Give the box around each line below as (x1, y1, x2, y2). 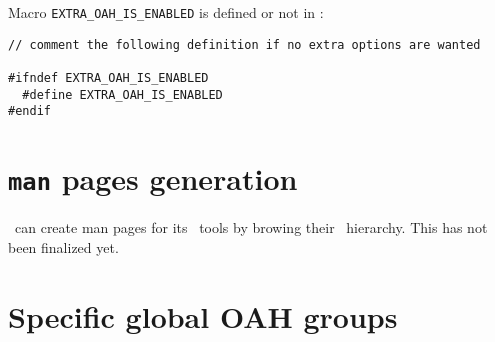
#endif (8, 104, 51, 119)
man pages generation (8, 158, 298, 199)
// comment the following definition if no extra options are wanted (8, 37, 481, 52)
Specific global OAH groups (8, 295, 398, 336)
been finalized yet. (8, 236, 119, 257)
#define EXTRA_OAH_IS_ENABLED (22, 87, 223, 102)
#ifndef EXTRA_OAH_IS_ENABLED (8, 70, 209, 85)
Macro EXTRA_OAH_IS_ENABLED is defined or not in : (8, 2, 324, 22)
